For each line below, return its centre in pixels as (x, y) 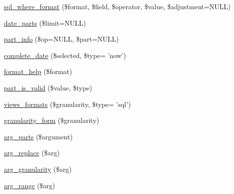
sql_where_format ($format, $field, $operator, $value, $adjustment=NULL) (117, 6)
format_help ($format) (38, 71)
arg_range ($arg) (30, 185)
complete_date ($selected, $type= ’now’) (65, 55)
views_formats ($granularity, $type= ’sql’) (67, 104)
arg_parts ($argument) (38, 136)
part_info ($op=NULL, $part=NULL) (61, 39)
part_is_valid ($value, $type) (48, 87)
